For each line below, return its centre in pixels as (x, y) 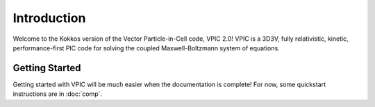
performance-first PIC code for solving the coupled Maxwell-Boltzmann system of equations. (147, 48)
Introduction (49, 18)
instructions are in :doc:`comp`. (58, 94)
